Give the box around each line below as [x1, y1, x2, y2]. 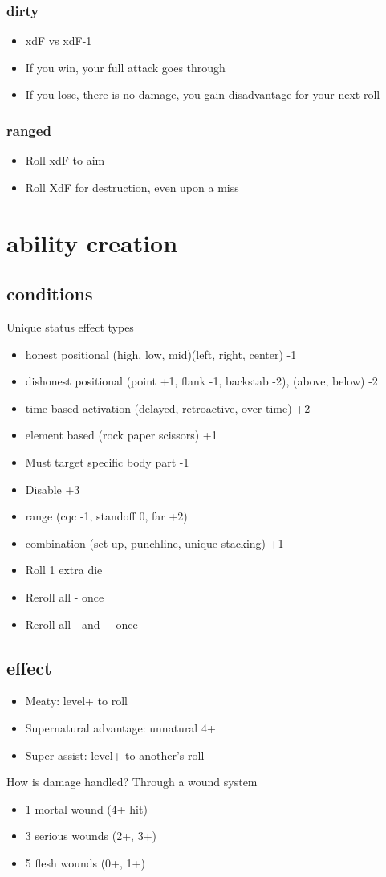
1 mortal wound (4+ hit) [25, 800, 148, 817]
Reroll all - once [25, 588, 104, 605]
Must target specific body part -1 [25, 453, 189, 470]
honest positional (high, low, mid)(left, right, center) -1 [25, 345, 297, 362]
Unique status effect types [6, 318, 134, 335]
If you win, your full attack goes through [25, 59, 226, 75]
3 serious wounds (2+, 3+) [25, 827, 157, 844]
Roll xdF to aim [25, 152, 105, 169]
